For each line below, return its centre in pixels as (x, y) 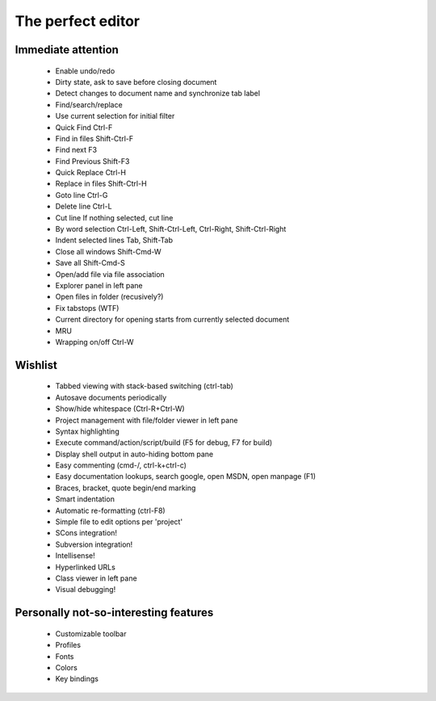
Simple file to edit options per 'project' (119, 522)
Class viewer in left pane (96, 578)
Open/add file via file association (110, 274)
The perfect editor (78, 21)
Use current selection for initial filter (115, 116)
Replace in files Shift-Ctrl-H (101, 184)
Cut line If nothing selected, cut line (114, 217)
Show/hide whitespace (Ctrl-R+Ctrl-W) (120, 409)
